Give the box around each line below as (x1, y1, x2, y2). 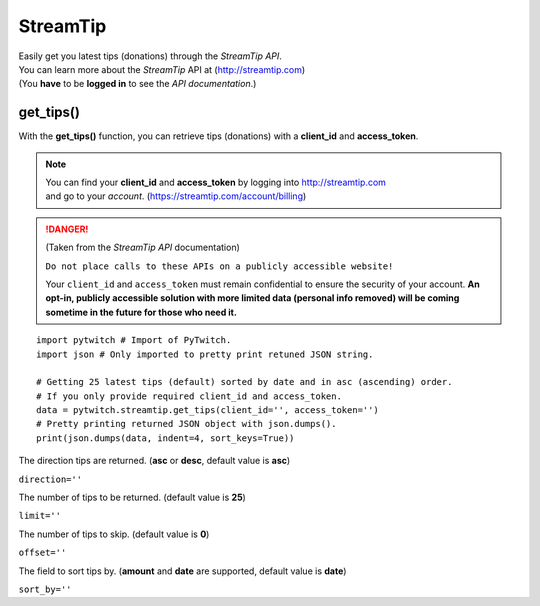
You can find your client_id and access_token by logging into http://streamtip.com (45, 176, 387, 189)
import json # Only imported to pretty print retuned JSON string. (36, 348, 374, 360)
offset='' (18, 547, 67, 559)
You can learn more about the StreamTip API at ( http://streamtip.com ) (18, 63, 306, 75)
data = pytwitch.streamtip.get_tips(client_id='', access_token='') (36, 405, 379, 416)
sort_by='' (18, 584, 72, 595)
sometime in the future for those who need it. (45, 306, 237, 318)
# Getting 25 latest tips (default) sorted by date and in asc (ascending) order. (36, 376, 453, 388)
